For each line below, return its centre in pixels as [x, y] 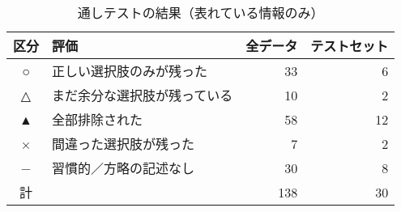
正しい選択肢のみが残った [130, 71]
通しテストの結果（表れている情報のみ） [200, 13]
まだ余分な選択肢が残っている [143, 95]
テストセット [350, 46]
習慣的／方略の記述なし [124, 168]
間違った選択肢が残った [124, 144]
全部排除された [98, 119]
